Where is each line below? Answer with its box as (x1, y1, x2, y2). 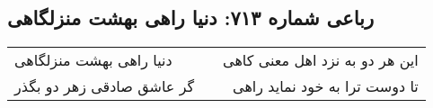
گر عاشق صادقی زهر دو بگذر (14, 76, 195, 97)
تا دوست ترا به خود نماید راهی (233, 76, 419, 97)
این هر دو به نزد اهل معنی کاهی (223, 49, 419, 71)
